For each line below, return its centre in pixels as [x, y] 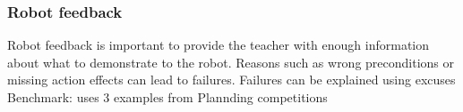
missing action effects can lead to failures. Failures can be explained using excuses [231, 80]
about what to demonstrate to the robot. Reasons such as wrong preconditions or [231, 62]
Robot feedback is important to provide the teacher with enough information [219, 45]
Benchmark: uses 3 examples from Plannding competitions [167, 97]
